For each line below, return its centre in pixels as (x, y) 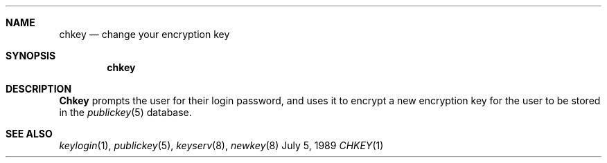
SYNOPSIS (31, 56)
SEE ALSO (29, 134)
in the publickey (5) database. (125, 112)
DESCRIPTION (39, 89)
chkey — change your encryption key (144, 34)
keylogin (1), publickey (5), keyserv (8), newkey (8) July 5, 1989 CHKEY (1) (221, 145)
